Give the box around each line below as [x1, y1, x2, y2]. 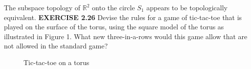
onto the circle [92, 2, 135, 12]
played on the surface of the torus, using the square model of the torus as [4, 22, 224, 32]
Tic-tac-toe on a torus [23, 57, 90, 67]
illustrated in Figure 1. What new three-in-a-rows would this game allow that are [4, 31, 248, 41]
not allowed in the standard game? [4, 41, 108, 51]
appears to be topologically [146, 2, 228, 12]
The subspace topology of [4, 2, 81, 12]
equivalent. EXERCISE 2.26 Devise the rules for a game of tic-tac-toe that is [4, 12, 242, 22]
